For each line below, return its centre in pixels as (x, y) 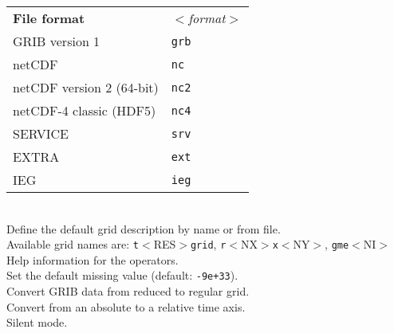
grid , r (208, 244)
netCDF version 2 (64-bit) (86, 87)
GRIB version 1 (57, 41)
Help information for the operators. (93, 259)
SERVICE (41, 133)
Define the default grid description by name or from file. (144, 228)
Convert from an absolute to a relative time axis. (126, 306)
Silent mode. (37, 322)
